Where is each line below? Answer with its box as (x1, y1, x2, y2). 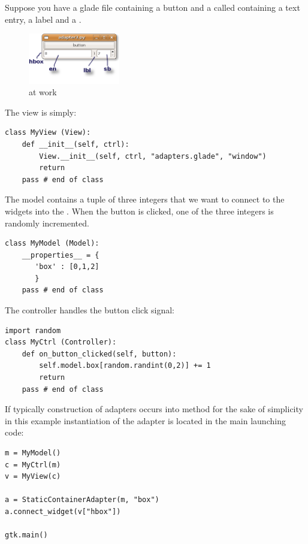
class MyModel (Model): (5, 239, 99, 248)
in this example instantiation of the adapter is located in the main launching (5, 414, 286, 427)
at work (29, 86, 57, 98)
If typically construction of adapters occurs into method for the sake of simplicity (5, 403, 303, 415)
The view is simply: (5, 105, 77, 118)
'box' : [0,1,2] (35, 262, 99, 271)
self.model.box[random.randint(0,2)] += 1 (39, 361, 211, 370)
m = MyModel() (5, 449, 61, 457)
